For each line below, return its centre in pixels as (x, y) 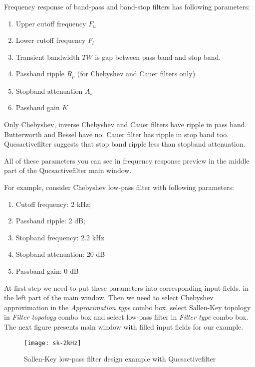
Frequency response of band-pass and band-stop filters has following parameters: (127, 6)
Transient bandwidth (48, 57)
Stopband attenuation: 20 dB (60, 254)
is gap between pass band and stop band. (158, 57)
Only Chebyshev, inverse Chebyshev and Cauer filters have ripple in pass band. (126, 124)
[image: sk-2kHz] (53, 343)
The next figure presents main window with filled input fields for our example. (124, 326)
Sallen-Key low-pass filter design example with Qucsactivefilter (120, 359)
